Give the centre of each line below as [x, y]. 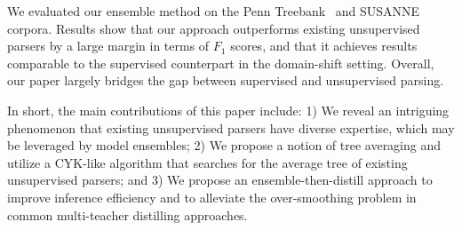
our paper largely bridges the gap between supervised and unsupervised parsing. [226, 80]
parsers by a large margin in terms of [108, 46]
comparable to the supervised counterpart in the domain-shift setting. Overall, [221, 63]
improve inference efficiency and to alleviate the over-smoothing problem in [212, 197]
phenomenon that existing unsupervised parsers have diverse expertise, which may [231, 127]
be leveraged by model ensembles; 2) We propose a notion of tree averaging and [224, 145]
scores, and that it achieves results [324, 46]
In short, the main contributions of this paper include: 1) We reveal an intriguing [228, 110]
